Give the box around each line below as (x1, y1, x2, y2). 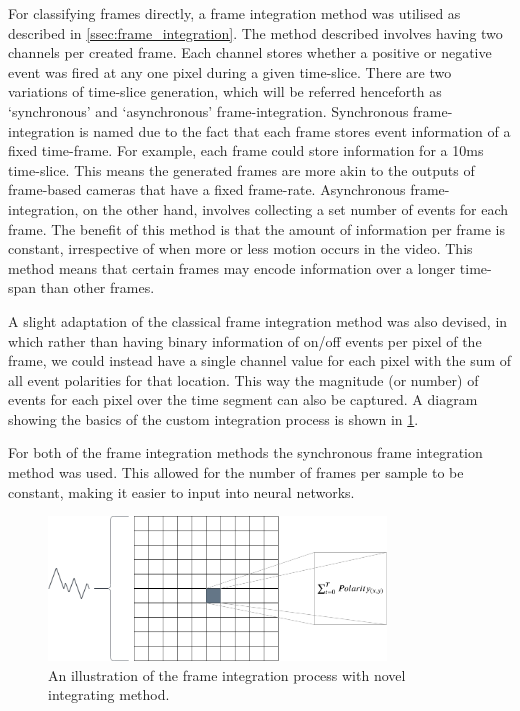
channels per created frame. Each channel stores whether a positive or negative (8, 42, 492, 63)
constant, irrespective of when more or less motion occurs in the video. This (8, 238, 473, 259)
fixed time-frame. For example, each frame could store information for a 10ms (8, 140, 484, 161)
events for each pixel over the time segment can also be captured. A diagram (8, 389, 478, 410)
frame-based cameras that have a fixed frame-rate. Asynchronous (8, 179, 406, 200)
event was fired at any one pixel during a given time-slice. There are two (8, 61, 452, 82)
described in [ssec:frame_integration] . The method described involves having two (8, 22, 503, 43)
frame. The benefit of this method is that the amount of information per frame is (8, 218, 506, 239)
